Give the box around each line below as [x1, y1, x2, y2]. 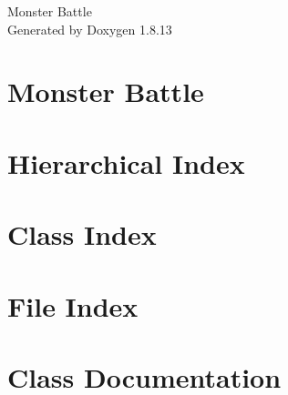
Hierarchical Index [7, 144, 245, 181]
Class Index [7, 216, 157, 253]
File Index [7, 287, 139, 324]
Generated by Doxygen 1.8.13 [7, 19, 172, 38]
